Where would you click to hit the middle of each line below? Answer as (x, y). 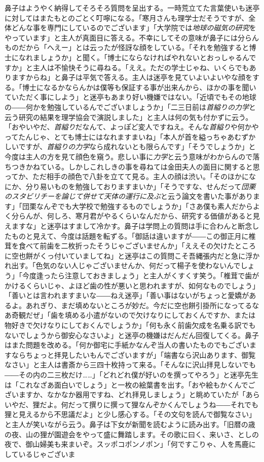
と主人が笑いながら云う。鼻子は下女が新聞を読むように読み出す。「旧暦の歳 (130, 424)
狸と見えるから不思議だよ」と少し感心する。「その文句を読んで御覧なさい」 (130, 414)
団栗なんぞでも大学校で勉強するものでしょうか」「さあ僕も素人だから (137, 206)
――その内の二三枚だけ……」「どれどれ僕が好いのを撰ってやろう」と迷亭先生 (132, 374)
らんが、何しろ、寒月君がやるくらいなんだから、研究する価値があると (136, 216)
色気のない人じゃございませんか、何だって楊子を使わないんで (138, 265)
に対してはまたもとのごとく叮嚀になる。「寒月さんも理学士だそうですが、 (127, 17)
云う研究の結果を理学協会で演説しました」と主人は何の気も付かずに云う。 (129, 117)
